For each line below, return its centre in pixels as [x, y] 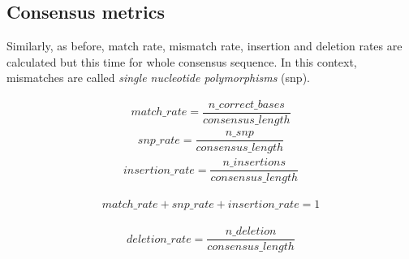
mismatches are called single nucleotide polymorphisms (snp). [158, 78]
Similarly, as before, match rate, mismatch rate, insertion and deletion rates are [204, 46]
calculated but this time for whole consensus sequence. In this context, [182, 61]
